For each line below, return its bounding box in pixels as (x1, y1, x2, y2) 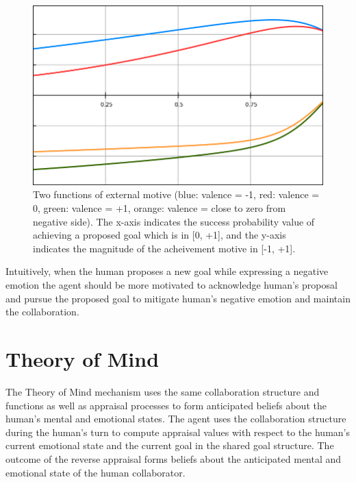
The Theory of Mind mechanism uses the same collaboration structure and (5, 384, 320, 398)
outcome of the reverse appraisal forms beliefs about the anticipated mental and (5, 451, 342, 466)
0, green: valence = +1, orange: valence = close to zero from (33, 201, 286, 215)
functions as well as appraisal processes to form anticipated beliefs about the (5, 398, 327, 412)
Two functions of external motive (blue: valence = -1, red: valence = (33, 187, 320, 202)
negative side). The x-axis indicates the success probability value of (33, 214, 315, 228)
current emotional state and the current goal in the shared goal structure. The (5, 438, 334, 453)
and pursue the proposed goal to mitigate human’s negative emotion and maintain (5, 291, 351, 305)
